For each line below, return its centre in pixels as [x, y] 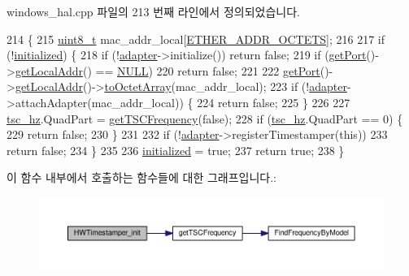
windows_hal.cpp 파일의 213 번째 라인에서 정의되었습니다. [153, 11]
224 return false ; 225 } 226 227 [274, 102]
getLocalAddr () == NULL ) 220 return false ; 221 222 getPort [168, 70]
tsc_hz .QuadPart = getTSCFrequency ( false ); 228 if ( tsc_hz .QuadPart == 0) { [205, 118]
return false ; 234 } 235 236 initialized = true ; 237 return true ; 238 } [176, 150]
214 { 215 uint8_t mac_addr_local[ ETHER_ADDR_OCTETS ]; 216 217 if [196, 39]
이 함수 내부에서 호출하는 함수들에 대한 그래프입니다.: [141, 177]
